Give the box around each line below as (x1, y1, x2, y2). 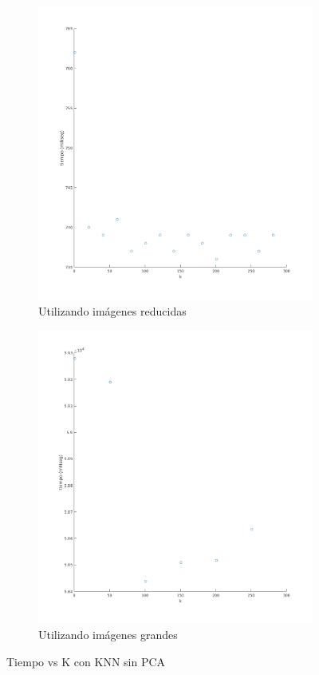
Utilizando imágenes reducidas (38, 302, 187, 319)
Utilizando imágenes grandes (38, 626, 178, 643)
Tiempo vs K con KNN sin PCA (6, 653, 166, 670)
